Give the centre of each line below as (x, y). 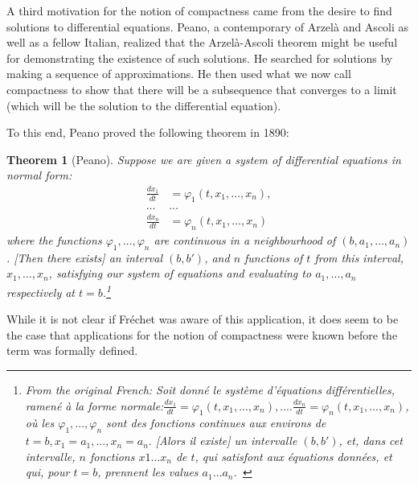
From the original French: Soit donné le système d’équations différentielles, (210, 390)
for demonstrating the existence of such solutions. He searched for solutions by (200, 58)
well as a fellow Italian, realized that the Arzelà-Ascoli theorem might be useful (202, 42)
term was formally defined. (72, 350)
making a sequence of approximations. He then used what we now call (179, 74)
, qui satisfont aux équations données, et (293, 456)
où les (40, 423)
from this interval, (359, 257)
